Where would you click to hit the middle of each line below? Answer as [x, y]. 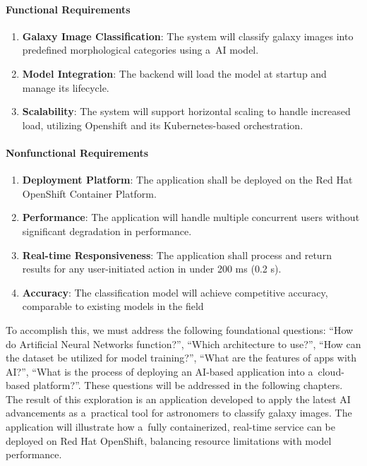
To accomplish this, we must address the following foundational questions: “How [180, 329]
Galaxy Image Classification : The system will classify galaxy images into [188, 36]
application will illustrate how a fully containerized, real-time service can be [170, 427]
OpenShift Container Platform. [89, 193]
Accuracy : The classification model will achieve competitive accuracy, [175, 292]
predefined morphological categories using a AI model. [140, 50]
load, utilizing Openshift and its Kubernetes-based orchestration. [163, 125]
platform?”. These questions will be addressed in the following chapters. [188, 385]
